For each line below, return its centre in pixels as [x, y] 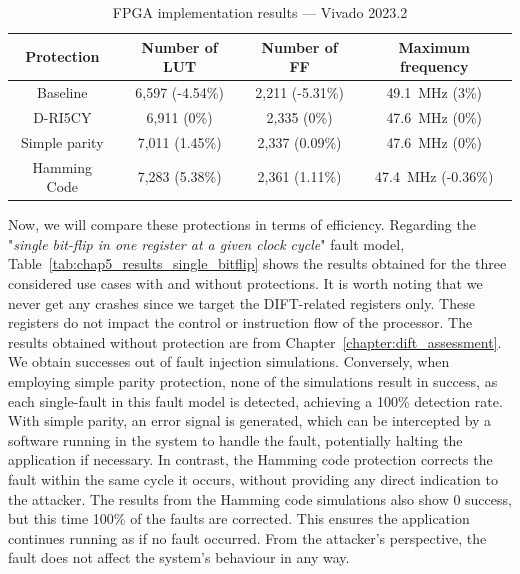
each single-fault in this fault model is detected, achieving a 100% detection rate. [255, 400]
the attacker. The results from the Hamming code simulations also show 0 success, [260, 498]
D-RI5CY [62, 116]
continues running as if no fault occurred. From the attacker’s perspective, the [247, 537]
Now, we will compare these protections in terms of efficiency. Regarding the [242, 224]
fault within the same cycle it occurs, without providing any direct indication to [253, 478]
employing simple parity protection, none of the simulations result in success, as [253, 381]
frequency [434, 66]
